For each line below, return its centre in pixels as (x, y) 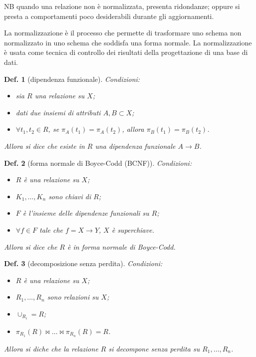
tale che (51, 229)
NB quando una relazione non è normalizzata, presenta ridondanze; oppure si (122, 6)
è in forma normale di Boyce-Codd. (121, 246)
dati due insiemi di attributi (58, 112)
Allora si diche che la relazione (51, 348)
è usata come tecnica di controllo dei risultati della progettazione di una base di (126, 52)
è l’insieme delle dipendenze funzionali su (86, 213)
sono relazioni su (73, 297)
